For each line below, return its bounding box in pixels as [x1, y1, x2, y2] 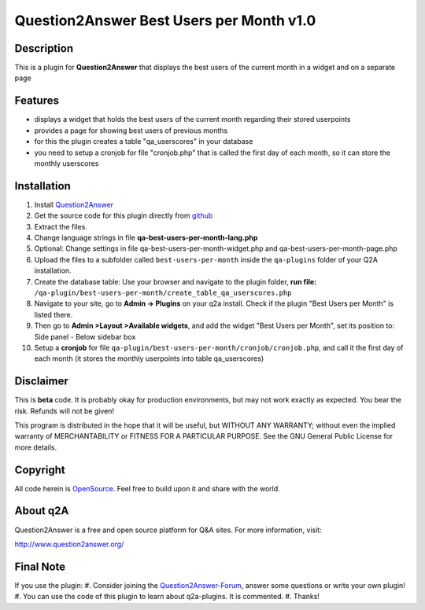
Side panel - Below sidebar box [34, 332, 136, 341]
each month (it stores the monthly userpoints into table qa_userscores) [34, 354, 264, 363]
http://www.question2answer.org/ [14, 539, 124, 549]
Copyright [14, 463, 66, 476]
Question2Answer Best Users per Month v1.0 [14, 12, 316, 29]
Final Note [14, 560, 66, 573]
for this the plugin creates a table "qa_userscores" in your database [34, 137, 253, 146]
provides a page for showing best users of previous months [34, 126, 228, 135]
